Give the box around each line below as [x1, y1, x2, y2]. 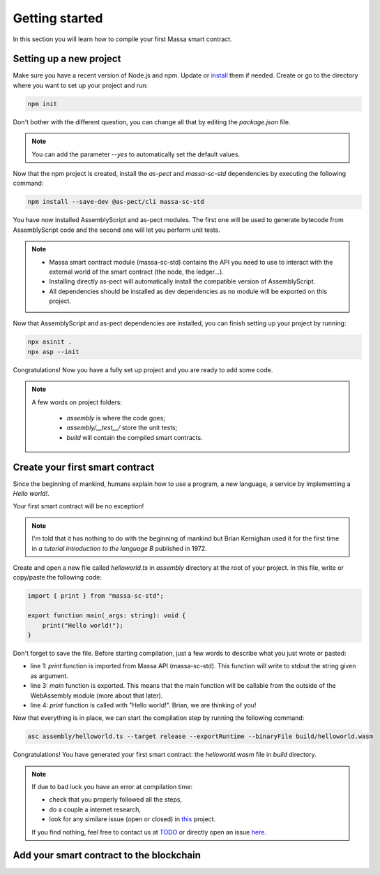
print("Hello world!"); [42, 622, 123, 629]
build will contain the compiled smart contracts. [66, 433, 203, 441]
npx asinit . [27, 338, 73, 346]
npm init [27, 100, 58, 108]
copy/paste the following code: [13, 573, 102, 582]
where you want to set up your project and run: [13, 81, 149, 89]
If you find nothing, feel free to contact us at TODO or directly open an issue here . [31, 828, 266, 836]
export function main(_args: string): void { [27, 612, 186, 619]
